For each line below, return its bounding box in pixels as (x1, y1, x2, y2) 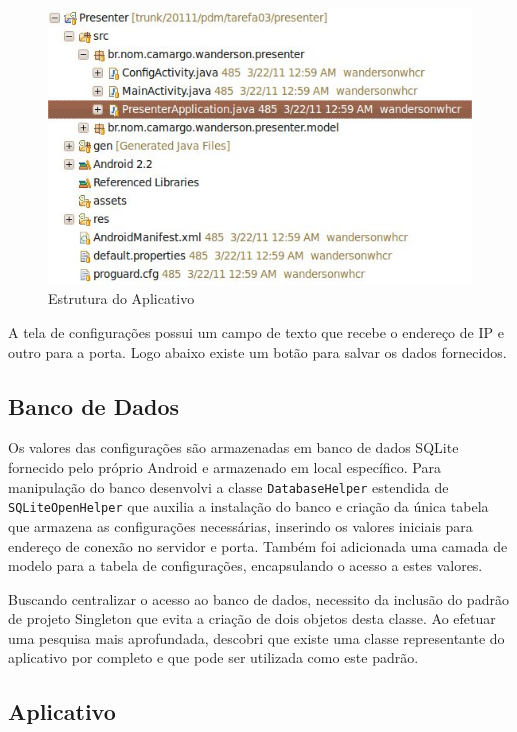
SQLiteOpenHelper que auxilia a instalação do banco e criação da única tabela (8, 496, 489, 517)
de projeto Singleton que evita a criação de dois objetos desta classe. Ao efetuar (8, 608, 496, 629)
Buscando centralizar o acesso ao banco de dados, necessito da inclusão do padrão (8, 588, 509, 609)
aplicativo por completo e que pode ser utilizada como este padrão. (8, 647, 419, 668)
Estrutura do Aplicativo (48, 288, 195, 309)
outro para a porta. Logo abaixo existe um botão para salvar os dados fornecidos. (8, 341, 507, 362)
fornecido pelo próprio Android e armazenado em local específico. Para (8, 457, 441, 477)
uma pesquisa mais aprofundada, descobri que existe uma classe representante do (8, 627, 505, 648)
